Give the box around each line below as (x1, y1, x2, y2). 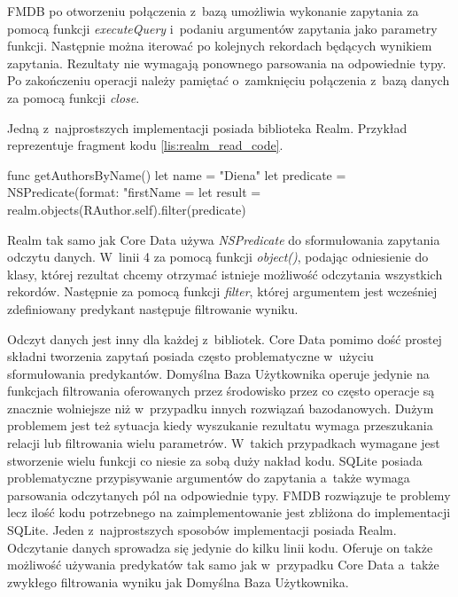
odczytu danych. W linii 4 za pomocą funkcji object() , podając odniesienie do (7, 247, 429, 266)
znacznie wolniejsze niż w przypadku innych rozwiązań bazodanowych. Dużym (7, 398, 434, 417)
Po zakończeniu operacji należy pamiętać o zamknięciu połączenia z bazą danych (7, 71, 450, 90)
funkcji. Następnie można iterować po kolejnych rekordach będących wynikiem (7, 36, 432, 55)
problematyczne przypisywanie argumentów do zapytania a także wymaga (7, 468, 410, 487)
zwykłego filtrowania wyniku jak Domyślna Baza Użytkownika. (7, 572, 349, 591)
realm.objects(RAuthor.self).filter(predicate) (7, 200, 246, 218)
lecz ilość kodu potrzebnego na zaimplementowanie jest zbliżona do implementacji (7, 503, 451, 522)
